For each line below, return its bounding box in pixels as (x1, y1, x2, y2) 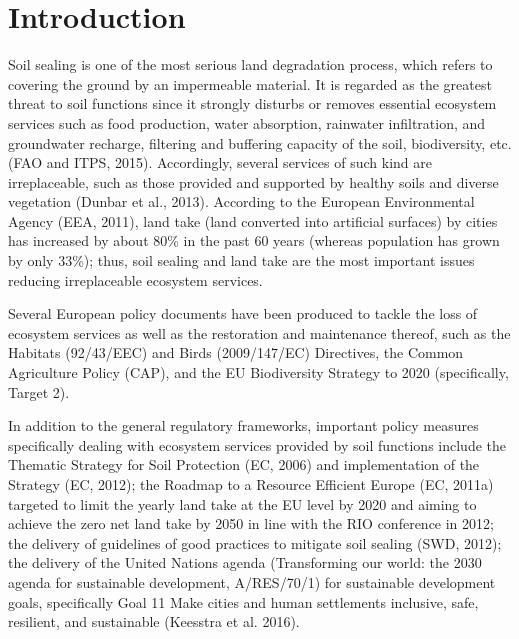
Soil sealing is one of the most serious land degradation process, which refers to (8, 54, 493, 75)
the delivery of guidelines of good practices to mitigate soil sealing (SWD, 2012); (8, 532, 502, 553)
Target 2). (8, 381, 70, 402)
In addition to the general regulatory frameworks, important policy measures (8, 415, 479, 436)
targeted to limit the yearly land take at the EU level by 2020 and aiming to (8, 493, 477, 514)
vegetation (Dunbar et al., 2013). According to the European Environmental (8, 191, 475, 212)
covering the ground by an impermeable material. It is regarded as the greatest (8, 73, 492, 94)
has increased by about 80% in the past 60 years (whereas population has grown (8, 230, 500, 251)
